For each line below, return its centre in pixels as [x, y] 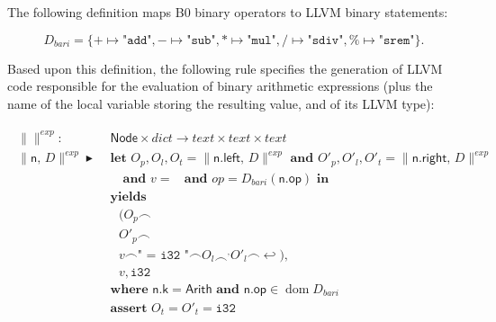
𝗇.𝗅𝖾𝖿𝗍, [229, 159]
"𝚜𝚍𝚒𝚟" [325, 40]
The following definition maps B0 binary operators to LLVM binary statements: [228, 12]
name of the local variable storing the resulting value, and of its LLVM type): [221, 103]
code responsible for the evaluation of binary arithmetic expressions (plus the [220, 86]
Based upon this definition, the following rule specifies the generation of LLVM [225, 68]
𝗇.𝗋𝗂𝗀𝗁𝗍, [431, 159]
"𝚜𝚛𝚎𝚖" [397, 40]
